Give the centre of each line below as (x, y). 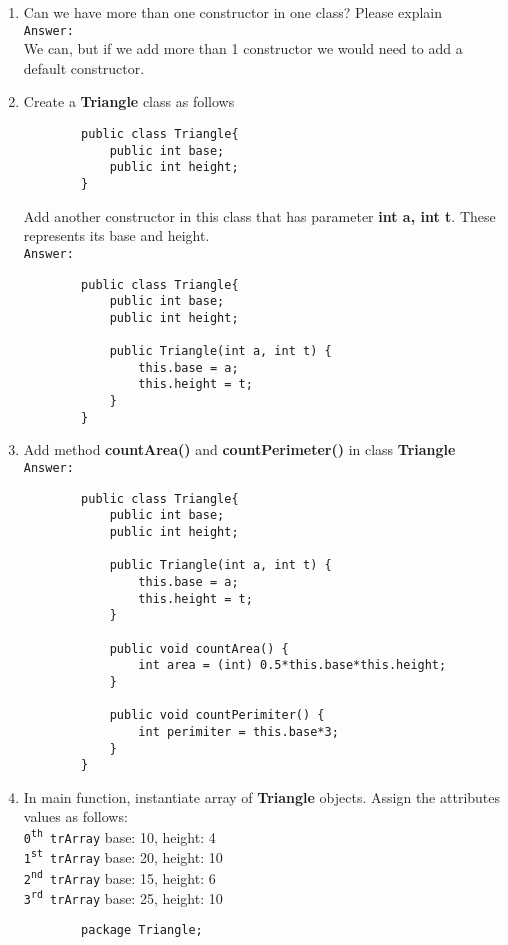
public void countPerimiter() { (217, 715)
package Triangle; (142, 930)
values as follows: (75, 816)
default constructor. (84, 67)
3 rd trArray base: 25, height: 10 (123, 897)
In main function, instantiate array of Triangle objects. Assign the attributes (262, 796)
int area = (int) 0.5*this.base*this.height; (292, 665)
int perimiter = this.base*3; (238, 731)
